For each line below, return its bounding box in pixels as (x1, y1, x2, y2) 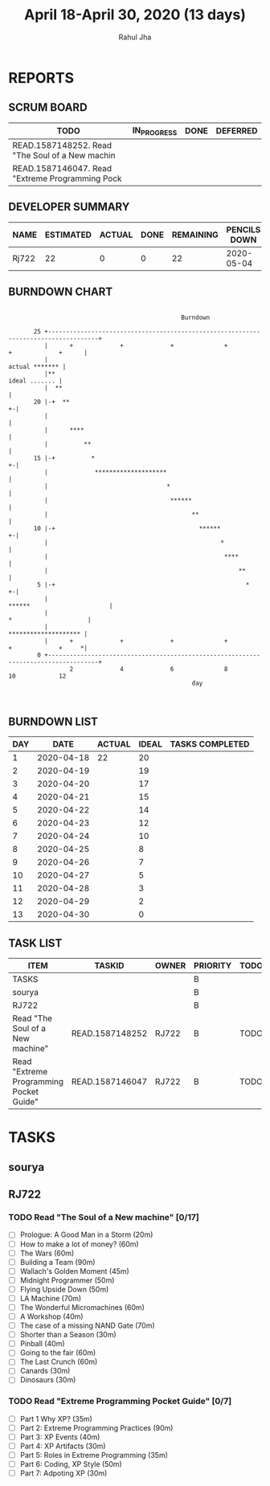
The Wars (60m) (19, 1248, 75, 1258)
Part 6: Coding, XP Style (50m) (19, 1459, 122, 1469)
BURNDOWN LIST (8, 714, 99, 728)
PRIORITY (194, 960, 232, 972)
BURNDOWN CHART (8, 285, 113, 299)
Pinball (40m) (19, 1339, 66, 1349)
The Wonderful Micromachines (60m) (19, 1302, 145, 1312)
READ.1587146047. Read (12, 162, 112, 174)
